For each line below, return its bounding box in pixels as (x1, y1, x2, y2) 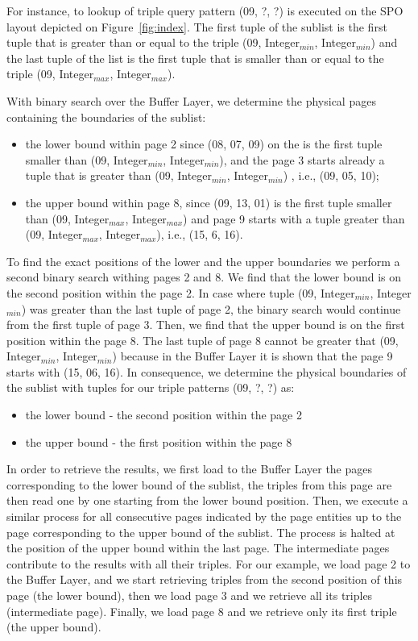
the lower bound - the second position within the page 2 (25, 406, 302, 423)
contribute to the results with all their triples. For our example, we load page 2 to (6, 555, 411, 572)
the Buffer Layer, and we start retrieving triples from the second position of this (6, 571, 403, 588)
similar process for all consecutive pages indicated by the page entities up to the (6, 508, 402, 525)
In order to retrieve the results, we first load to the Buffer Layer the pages (6, 460, 373, 477)
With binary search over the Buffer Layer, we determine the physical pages (6, 92, 376, 109)
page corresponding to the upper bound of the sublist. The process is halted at (6, 523, 395, 540)
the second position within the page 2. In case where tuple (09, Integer (6, 284, 355, 301)
